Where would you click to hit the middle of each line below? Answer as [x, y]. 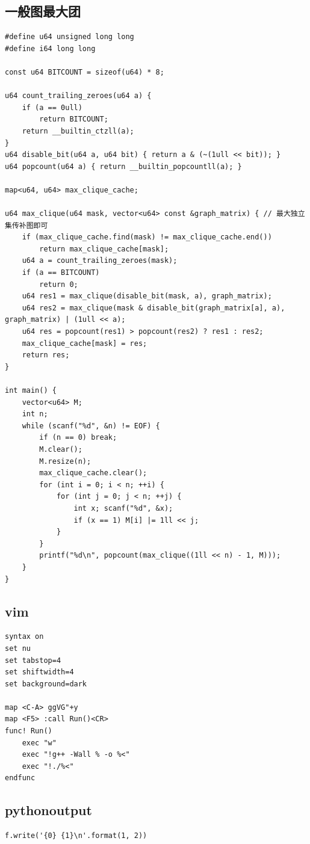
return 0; [59, 284]
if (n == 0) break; [78, 438]
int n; [35, 414]
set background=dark [46, 684]
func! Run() [29, 731]
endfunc [20, 778]
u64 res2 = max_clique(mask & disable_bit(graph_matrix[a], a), [153, 308]
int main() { [31, 391]
